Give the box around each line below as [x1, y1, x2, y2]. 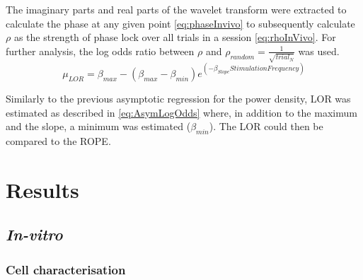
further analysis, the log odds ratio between [6, 43, 195, 58]
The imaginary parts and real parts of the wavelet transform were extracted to [6, 2, 347, 16]
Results [6, 175, 79, 204]
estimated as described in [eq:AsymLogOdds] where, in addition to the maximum [6, 105, 357, 119]
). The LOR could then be [209, 119, 323, 134]
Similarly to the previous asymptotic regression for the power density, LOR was [6, 91, 351, 105]
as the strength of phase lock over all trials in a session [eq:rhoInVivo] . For [13, 30, 336, 45]
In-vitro [6, 223, 63, 245]
